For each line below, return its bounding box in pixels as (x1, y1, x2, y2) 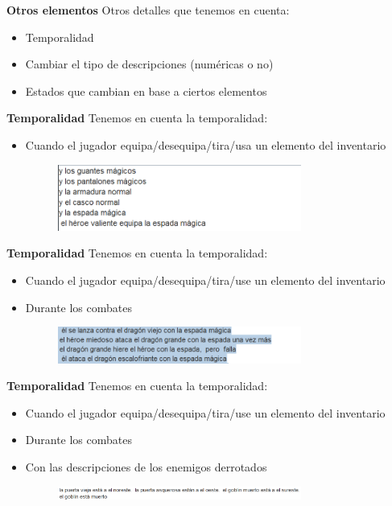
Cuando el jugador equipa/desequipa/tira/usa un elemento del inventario (25, 136, 386, 153)
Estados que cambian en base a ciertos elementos (25, 82, 267, 99)
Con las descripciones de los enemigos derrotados (25, 458, 267, 475)
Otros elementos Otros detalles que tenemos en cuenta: (6, 2, 290, 18)
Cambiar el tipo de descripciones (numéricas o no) (25, 56, 274, 72)
